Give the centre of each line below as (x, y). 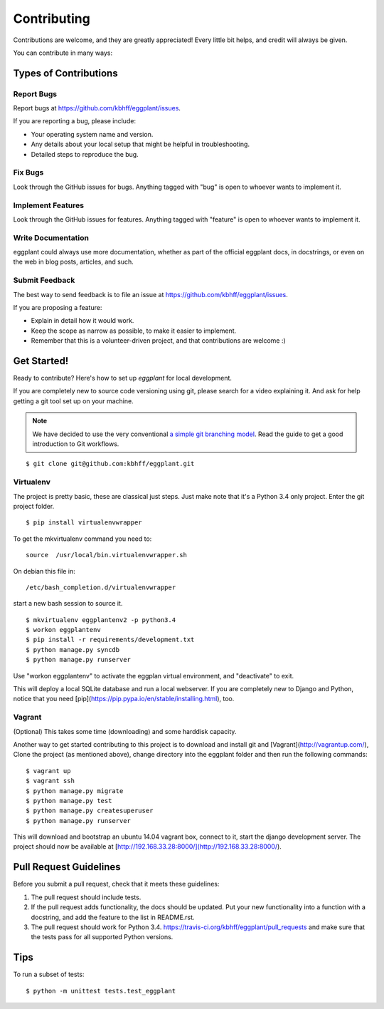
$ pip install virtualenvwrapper (84, 523)
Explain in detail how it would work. (82, 321)
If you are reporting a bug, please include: (75, 121)
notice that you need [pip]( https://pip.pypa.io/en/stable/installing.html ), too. (124, 699)
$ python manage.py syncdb (73, 650)
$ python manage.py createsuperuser (90, 811)
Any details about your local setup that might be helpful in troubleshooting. (140, 144)
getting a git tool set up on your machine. (74, 401)
